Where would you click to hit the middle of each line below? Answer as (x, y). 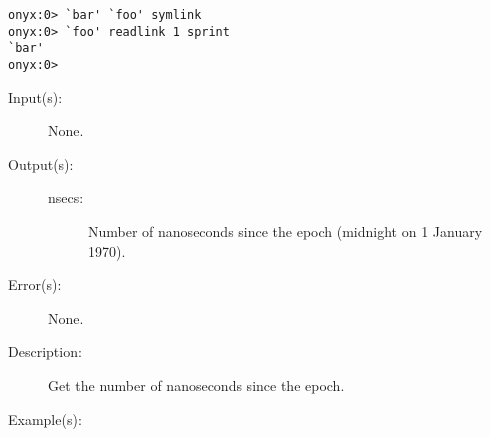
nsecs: (66, 197)
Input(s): (35, 96)
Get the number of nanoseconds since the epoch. (196, 384)
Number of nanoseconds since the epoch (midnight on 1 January (285, 231)
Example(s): (45, 418)
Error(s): (35, 284)
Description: (45, 351)
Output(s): (41, 163)
